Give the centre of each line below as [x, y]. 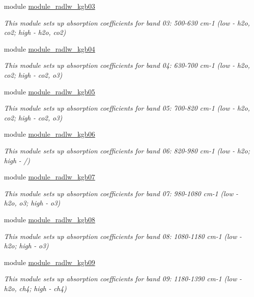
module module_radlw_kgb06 [50, 134]
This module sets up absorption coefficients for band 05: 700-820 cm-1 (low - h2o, [127, 108]
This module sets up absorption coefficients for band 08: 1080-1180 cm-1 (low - [123, 236]
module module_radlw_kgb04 [50, 48]
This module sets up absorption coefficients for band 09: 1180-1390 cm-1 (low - [123, 279]
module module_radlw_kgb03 [50, 6]
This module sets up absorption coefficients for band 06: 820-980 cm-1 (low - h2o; [127, 150]
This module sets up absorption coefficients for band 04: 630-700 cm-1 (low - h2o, [127, 65]
